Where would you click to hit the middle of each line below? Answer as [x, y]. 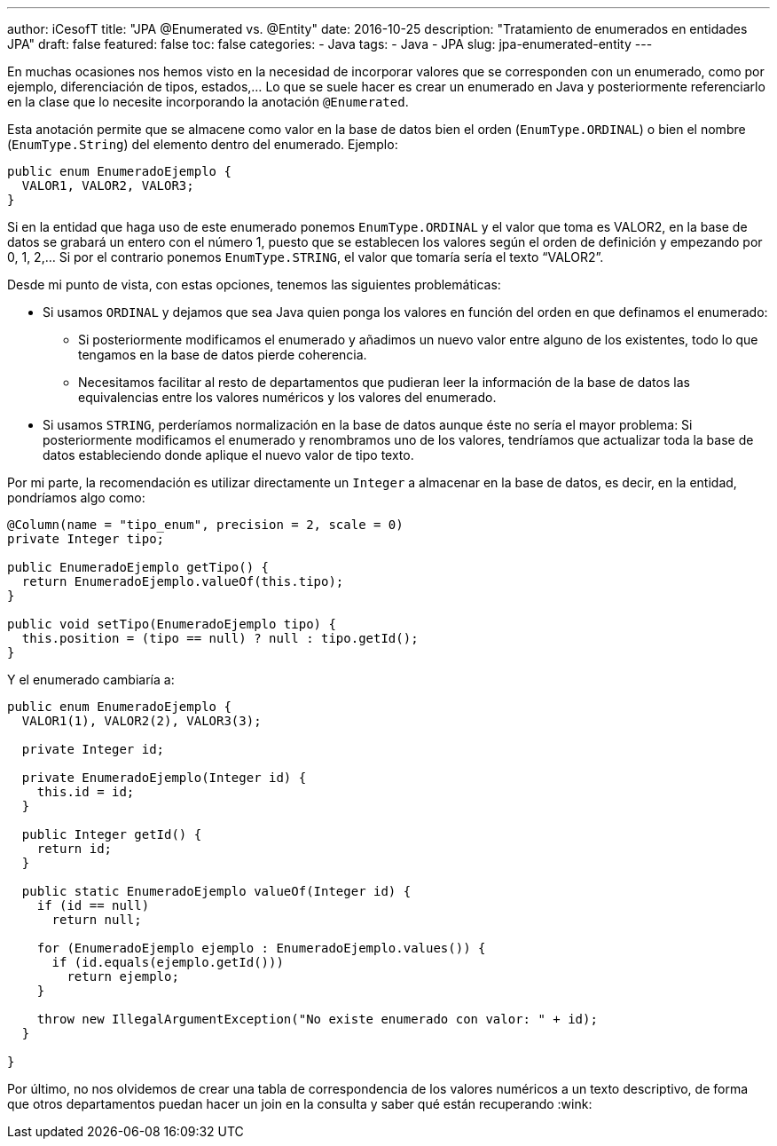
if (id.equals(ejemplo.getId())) [168, 962]
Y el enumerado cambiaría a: [91, 680]
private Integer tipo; [86, 539]
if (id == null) [93, 905]
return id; [75, 849]
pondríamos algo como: [76, 498]
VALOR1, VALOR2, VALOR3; [108, 186]
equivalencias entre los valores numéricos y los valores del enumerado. [287, 397]
